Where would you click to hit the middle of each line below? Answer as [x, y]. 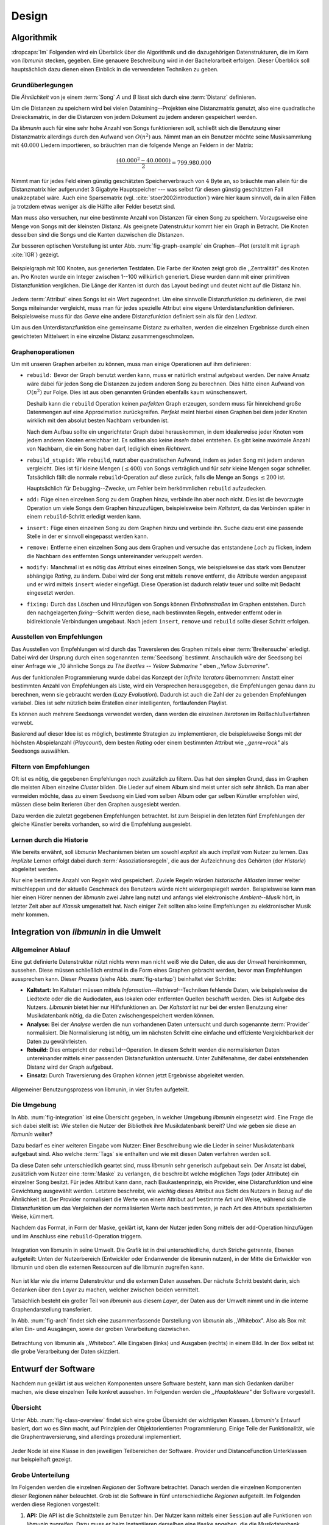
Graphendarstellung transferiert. [52, 1309]
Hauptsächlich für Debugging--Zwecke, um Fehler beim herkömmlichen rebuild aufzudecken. [147, 489]
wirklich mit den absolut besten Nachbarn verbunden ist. [98, 420]
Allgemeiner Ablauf [41, 950]
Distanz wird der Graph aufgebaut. [70, 1067]
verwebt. [22, 722]
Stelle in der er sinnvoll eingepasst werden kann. [87, 536]
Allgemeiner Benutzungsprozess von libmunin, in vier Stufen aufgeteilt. [100, 1089]
